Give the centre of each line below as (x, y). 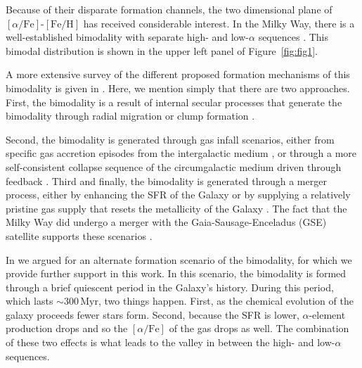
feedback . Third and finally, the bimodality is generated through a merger (166, 180)
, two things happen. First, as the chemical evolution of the (226, 301)
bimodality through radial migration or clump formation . (130, 116)
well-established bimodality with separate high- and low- (127, 37)
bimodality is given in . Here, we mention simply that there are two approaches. (178, 88)
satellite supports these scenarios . (79, 235)
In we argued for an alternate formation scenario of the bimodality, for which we (179, 259)
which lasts (30, 301)
